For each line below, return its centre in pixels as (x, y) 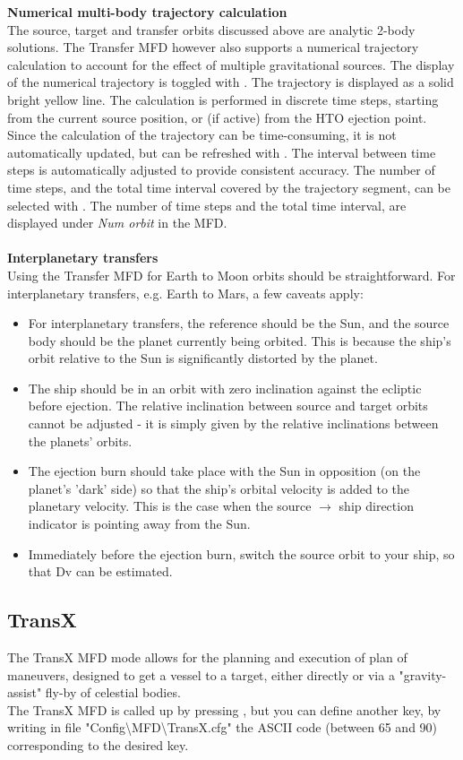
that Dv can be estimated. (100, 571)
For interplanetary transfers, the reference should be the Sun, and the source (239, 323)
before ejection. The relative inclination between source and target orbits (228, 406)
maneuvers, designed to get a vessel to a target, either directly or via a (201, 674)
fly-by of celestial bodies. (113, 692)
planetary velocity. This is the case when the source (170, 506)
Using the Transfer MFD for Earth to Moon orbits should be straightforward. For (231, 275)
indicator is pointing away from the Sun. (139, 524)
